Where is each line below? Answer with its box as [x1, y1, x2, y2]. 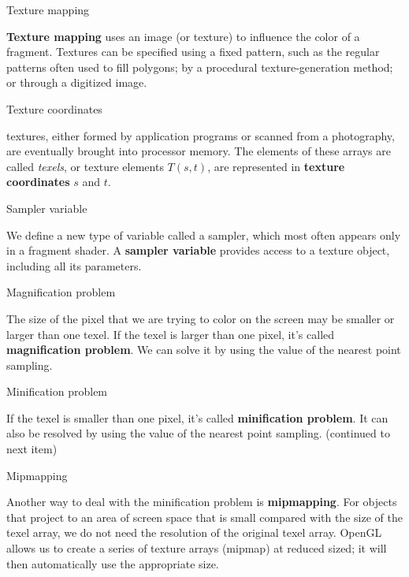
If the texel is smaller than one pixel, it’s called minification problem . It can [6, 409, 389, 426]
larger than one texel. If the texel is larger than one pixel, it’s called [6, 326, 335, 342]
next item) [6, 441, 58, 457]
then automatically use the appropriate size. [6, 555, 219, 571]
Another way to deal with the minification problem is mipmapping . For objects [6, 493, 397, 510]
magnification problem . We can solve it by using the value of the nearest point [6, 341, 401, 358]
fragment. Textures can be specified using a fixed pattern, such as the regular [6, 43, 380, 60]
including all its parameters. [6, 257, 142, 274]
